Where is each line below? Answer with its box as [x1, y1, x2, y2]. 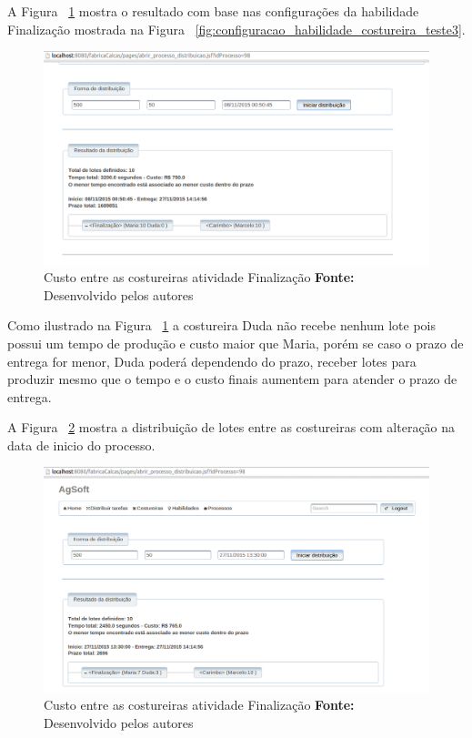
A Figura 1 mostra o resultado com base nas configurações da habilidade [7, 2, 419, 20]
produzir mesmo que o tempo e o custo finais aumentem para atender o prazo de [7, 369, 457, 389]
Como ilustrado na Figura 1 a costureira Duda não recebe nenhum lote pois [7, 316, 436, 335]
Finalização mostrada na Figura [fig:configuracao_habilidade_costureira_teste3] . [7, 19, 466, 38]
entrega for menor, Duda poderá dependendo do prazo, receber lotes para [7, 351, 417, 370]
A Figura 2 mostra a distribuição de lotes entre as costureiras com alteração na [7, 418, 456, 437]
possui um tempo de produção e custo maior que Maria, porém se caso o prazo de [7, 333, 464, 352]
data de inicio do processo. [7, 435, 156, 454]
